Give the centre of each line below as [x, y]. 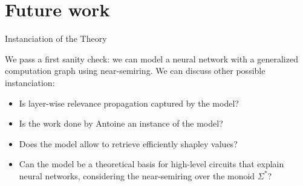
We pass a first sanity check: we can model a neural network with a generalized [151, 58]
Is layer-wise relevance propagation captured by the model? [129, 103]
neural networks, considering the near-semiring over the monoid [137, 175]
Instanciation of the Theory [56, 38]
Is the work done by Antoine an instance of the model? [121, 123]
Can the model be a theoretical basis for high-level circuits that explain [151, 164]
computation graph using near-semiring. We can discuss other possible [135, 71]
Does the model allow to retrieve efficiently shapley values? [128, 143]
